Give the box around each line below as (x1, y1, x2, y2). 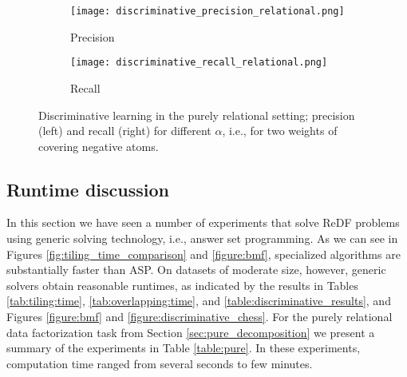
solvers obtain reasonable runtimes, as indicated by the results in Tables (6, 276, 358, 293)
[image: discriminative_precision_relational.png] (70, 6, 345, 17)
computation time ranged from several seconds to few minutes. (6, 355, 313, 371)
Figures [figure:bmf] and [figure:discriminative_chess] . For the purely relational (6, 308, 393, 325)
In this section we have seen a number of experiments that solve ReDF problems (6, 214, 400, 231)
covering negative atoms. (38, 137, 159, 154)
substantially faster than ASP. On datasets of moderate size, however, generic (6, 261, 386, 278)
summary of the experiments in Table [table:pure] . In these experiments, (6, 339, 361, 356)
